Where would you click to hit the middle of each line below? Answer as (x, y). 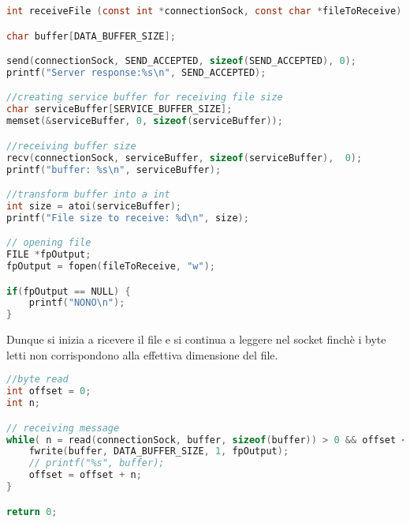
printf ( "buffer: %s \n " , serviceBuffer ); (114, 169)
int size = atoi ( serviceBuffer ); (94, 206)
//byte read (37, 380)
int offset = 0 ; (49, 391)
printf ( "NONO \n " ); (77, 303)
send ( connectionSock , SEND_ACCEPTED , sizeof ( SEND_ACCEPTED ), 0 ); (181, 61)
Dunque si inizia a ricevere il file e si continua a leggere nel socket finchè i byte (196, 339)
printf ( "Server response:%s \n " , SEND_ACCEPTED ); (136, 72)
